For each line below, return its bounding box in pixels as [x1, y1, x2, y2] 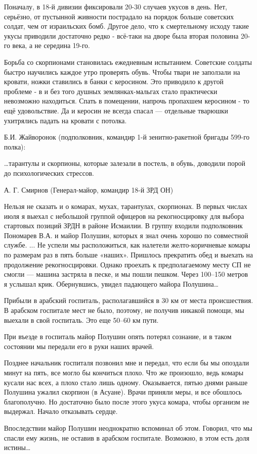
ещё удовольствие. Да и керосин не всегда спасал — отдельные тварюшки [4, 105, 228, 115]
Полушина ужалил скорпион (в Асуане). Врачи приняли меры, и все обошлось [4, 387, 242, 397]
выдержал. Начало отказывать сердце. [4, 406, 118, 416]
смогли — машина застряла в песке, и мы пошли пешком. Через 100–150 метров [4, 269, 248, 279]
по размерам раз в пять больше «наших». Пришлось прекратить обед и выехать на [4, 250, 253, 260]
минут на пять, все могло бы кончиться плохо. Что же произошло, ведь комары [4, 367, 244, 377]
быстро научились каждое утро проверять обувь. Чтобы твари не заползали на [4, 66, 240, 77]
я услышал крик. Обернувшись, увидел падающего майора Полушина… [4, 278, 219, 289]
